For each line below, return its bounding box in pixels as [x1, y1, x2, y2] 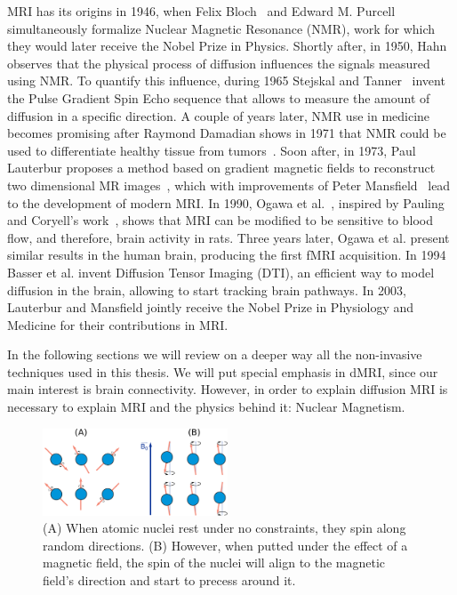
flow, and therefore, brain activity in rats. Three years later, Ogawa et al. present [7, 228, 450, 246]
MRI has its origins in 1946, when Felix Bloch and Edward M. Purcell [7, 2, 396, 20]
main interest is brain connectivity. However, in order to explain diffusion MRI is [7, 380, 448, 398]
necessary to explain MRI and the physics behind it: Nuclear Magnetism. [7, 398, 405, 416]
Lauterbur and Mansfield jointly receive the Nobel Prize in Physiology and [7, 298, 414, 317]
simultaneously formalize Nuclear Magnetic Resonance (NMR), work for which [7, 19, 436, 37]
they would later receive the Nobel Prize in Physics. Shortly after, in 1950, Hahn [7, 36, 447, 55]
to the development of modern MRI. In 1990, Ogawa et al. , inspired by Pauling [7, 193, 445, 212]
